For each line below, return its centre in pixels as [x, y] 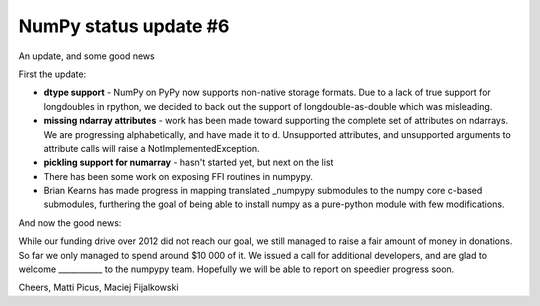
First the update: [52, 74]
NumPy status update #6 [124, 26]
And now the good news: [70, 222]
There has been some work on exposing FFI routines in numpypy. [178, 176]
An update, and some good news [86, 56]
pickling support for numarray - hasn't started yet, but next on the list [188, 162]
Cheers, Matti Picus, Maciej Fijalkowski [98, 287]
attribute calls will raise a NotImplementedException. [151, 148]
